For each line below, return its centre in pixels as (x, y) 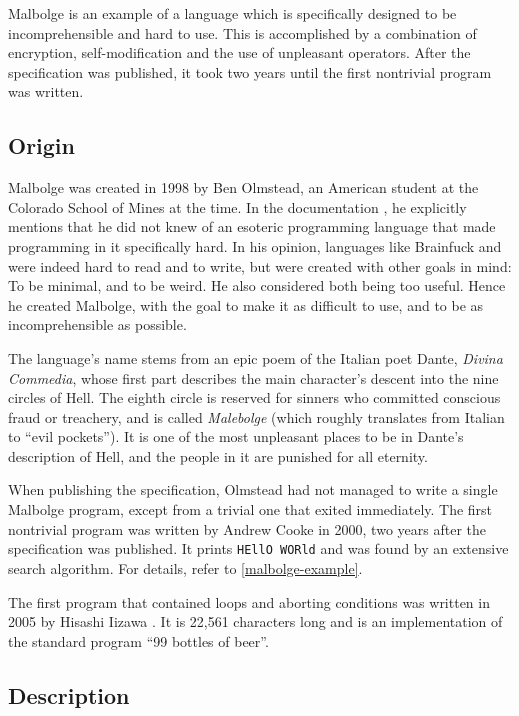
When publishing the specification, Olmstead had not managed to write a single (253, 489)
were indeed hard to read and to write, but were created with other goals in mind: (260, 265)
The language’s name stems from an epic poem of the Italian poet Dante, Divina (255, 357)
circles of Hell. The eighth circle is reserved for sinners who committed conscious (254, 397)
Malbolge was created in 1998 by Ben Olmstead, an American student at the (243, 187)
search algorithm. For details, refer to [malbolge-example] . (185, 567)
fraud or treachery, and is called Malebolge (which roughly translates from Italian (256, 416)
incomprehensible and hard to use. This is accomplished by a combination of (242, 32)
